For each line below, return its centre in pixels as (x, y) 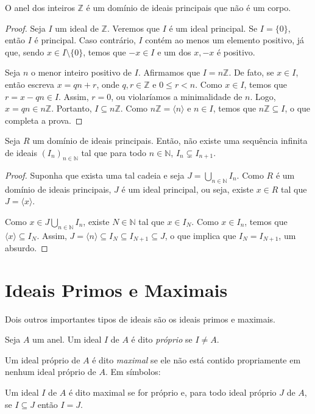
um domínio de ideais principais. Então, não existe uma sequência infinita (170, 141)
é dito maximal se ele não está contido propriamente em (196, 359)
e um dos (174, 52)
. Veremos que (133, 28)
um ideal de (77, 28)
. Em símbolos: (133, 372)
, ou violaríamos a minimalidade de (177, 96)
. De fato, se (251, 72)
